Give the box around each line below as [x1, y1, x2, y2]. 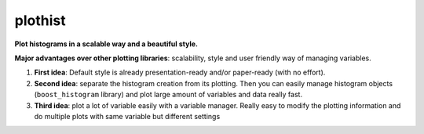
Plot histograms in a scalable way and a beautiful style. [14, 39, 198, 49]
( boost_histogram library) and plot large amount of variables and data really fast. [34, 90, 302, 100]
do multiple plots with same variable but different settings [34, 111, 221, 121]
